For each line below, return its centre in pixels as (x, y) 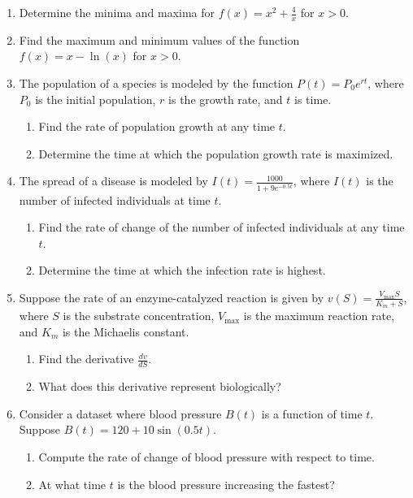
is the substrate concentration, (139, 316)
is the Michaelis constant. (126, 331)
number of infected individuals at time (115, 199)
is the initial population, (96, 99)
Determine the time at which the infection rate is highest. (182, 270)
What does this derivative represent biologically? (160, 386)
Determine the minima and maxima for (117, 12)
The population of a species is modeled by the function (156, 83)
